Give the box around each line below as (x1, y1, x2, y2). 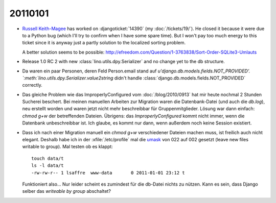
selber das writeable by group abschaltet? (22, 188, 111, 194)
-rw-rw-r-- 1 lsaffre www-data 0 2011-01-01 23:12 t (31, 170, 185, 175)
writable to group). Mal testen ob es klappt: (22, 143, 113, 150)
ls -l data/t (31, 163, 64, 168)
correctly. (22, 82, 43, 88)
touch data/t (31, 156, 64, 161)
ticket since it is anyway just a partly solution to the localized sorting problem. (22, 40, 186, 46)
